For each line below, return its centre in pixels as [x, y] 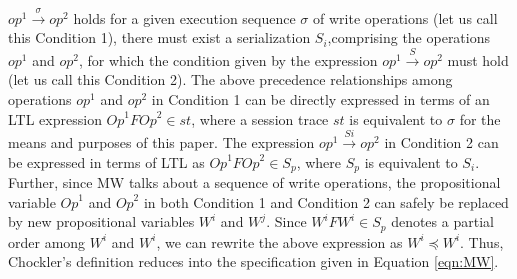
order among [47, 241]
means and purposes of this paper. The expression [161, 141]
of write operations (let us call [405, 17]
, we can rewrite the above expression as [279, 241]
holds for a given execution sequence [184, 17]
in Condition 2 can [441, 141]
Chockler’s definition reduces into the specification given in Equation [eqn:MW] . [253, 261]
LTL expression [55, 118]
